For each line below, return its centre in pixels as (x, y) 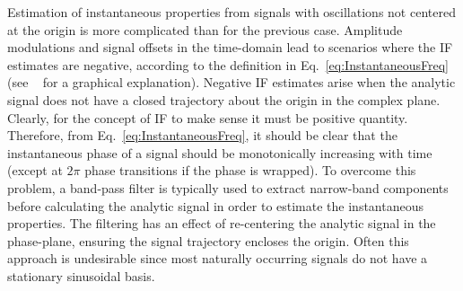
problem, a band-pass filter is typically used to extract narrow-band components (228, 187)
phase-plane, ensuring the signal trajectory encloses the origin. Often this (208, 240)
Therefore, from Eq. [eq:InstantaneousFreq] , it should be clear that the (202, 135)
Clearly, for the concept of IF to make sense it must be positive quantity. (208, 117)
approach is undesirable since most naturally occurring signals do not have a (218, 258)
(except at (35, 170)
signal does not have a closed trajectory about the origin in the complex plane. (224, 99)
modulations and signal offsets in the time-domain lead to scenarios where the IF (230, 47)
